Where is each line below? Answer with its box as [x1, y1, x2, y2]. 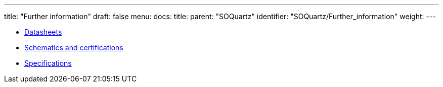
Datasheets [24, 28, 62, 36]
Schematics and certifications [24, 43, 123, 52]
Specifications [24, 59, 72, 67]
